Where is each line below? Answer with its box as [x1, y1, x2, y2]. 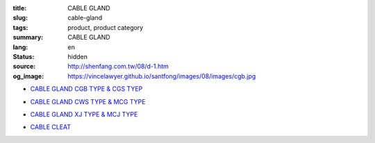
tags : [12, 23, 28, 31]
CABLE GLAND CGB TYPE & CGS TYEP [30, 85, 143, 93]
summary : [12, 33, 44, 42]
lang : [12, 42, 28, 51]
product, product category [67, 23, 144, 31]
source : [12, 62, 36, 71]
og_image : [12, 71, 44, 80]
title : [12, 4, 27, 12]
